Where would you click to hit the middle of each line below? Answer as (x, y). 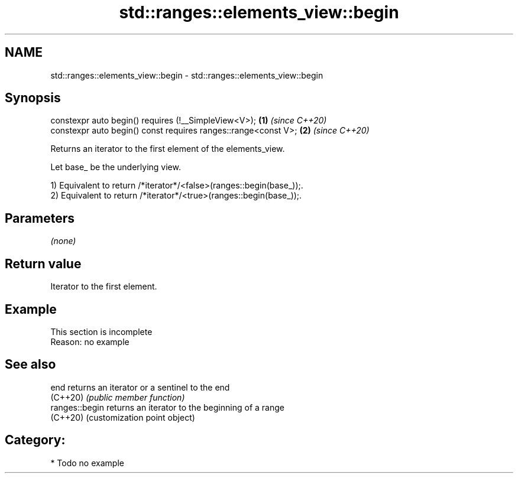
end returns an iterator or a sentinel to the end (140, 387)
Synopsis (33, 98)
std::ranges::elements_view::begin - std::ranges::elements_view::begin (187, 75)
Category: (35, 440)
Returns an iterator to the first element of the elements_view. (168, 149)
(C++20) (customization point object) (123, 417)
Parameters (40, 218)
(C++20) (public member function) (118, 397)
